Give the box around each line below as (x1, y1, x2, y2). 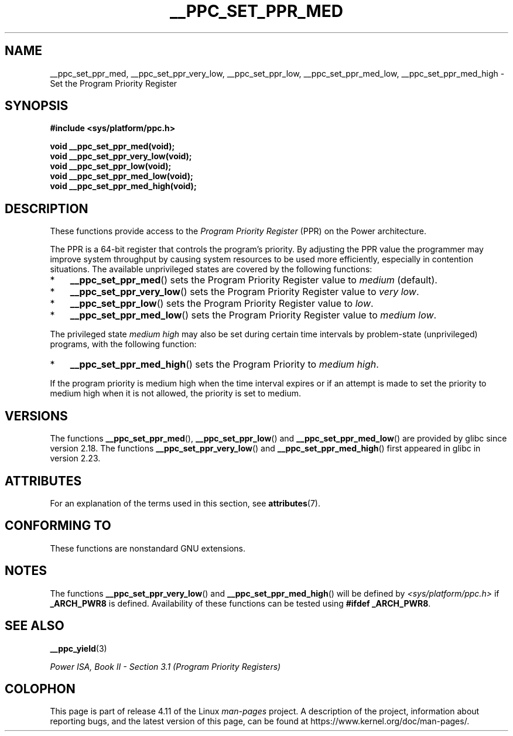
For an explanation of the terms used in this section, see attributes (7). (50, 498, 320, 508)
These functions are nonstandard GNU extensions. (50, 543, 245, 553)
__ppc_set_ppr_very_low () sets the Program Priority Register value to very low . (70, 286, 419, 298)
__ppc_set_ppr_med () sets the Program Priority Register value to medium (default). (70, 274, 437, 286)
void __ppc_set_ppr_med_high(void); (50, 181, 197, 191)
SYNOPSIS (5, 98, 69, 114)
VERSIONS (5, 408, 68, 423)
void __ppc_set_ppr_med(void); (50, 141, 175, 152)
